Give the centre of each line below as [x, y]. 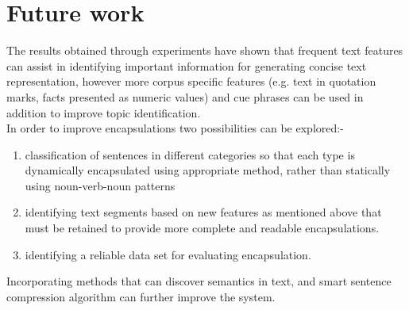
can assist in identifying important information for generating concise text [187, 65]
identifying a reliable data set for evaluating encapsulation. [168, 254]
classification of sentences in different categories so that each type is [190, 154]
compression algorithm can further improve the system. [141, 296]
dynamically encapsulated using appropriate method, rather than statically [208, 170]
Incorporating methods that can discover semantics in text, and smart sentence [199, 281]
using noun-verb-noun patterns [100, 185]
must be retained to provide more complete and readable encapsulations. [202, 228]
